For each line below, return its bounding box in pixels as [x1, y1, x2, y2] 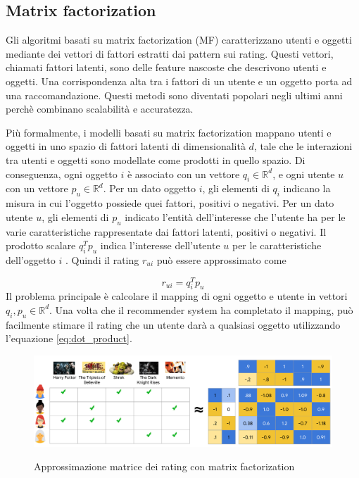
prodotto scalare [6, 238, 76, 253]
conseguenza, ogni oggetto [6, 166, 118, 181]
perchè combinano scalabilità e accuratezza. [6, 101, 194, 116]
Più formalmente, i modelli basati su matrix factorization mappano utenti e [6, 125, 332, 139]
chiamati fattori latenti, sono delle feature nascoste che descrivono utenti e [6, 60, 327, 75]
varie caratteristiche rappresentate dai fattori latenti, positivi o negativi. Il [6, 224, 327, 239]
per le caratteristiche [232, 238, 322, 253]
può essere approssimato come [156, 252, 286, 267]
